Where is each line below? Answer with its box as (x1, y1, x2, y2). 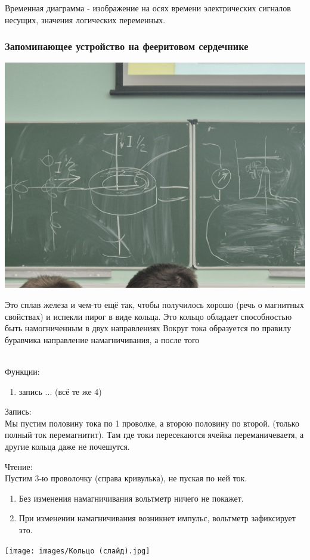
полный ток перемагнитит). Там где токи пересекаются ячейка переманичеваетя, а (5, 428, 304, 441)
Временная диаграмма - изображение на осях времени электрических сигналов (5, 2, 291, 14)
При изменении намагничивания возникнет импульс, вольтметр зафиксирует (18, 512, 296, 524)
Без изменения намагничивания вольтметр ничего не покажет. (18, 491, 244, 504)
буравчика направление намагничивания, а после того (5, 333, 200, 346)
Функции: (5, 365, 40, 377)
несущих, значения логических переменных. (5, 13, 166, 26)
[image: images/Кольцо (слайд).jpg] (5, 546, 150, 555)
